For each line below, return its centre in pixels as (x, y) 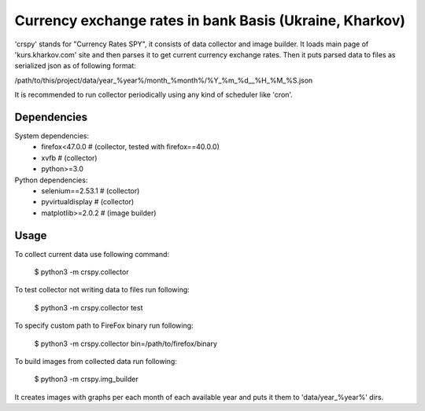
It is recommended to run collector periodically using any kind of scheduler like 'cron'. (153, 95)
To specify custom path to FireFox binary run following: (104, 325)
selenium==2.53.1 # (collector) (91, 191)
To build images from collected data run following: (96, 361)
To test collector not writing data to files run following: (102, 290)
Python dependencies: (51, 180)
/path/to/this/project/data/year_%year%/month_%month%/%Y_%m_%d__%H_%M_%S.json (164, 80)
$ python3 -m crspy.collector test (89, 307)
